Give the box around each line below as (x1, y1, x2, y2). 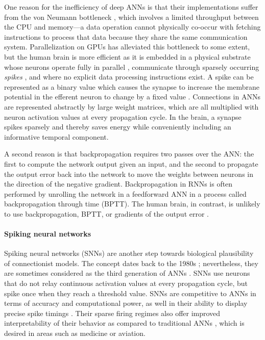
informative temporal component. (4, 131, 109, 142)
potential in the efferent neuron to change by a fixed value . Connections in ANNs (4, 91, 260, 102)
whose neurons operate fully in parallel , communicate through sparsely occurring (4, 61, 259, 72)
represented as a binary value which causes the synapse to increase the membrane (4, 81, 259, 92)
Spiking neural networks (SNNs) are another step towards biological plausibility (4, 248, 254, 258)
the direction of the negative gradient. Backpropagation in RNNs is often (4, 178, 233, 189)
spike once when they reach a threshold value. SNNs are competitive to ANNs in (4, 287, 256, 298)
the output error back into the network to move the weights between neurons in (4, 168, 253, 179)
